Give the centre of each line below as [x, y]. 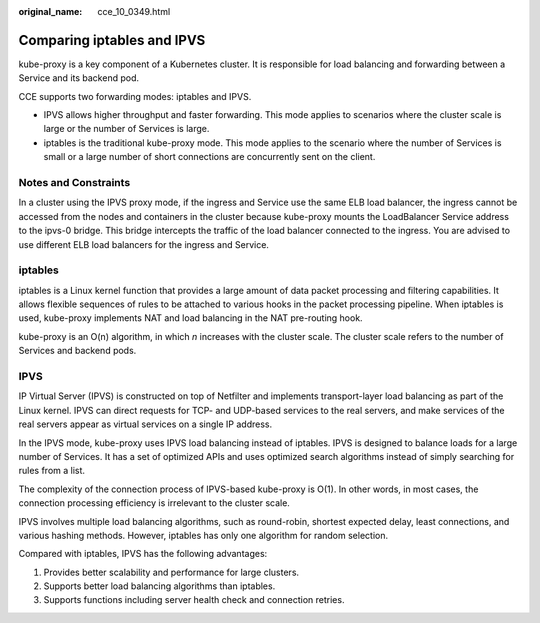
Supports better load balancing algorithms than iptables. [159, 586]
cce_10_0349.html [134, 11]
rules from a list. [51, 471]
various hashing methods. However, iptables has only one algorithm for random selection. [203, 535]
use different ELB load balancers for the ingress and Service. [144, 244]
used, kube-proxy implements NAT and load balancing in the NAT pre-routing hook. [191, 318]
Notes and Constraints [74, 183]
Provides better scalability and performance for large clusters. [171, 572]
